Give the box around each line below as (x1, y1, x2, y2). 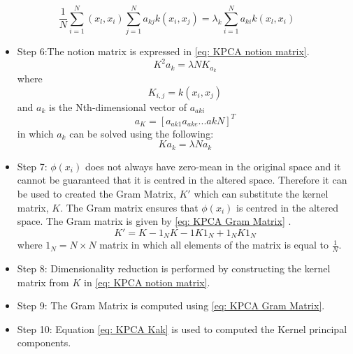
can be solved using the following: (69, 126, 214, 140)
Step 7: (17, 158, 48, 173)
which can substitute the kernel (194, 186, 329, 200)
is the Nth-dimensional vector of (48, 99, 187, 114)
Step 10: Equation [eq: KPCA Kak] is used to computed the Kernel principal (17, 321, 347, 336)
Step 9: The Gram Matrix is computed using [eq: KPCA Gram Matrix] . (17, 298, 325, 313)
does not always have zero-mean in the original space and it (85, 158, 341, 173)
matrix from (17, 274, 69, 289)
